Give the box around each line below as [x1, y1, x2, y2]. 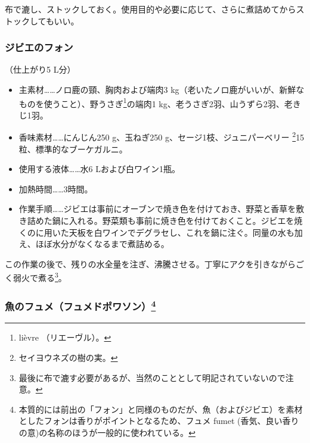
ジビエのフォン [5, 40, 73, 55]
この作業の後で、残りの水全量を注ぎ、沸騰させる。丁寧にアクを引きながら [5, 257, 296, 270]
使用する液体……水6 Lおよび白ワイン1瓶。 [18, 163, 180, 175]
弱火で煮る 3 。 [13, 270, 67, 284]
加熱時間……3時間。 [18, 182, 93, 195]
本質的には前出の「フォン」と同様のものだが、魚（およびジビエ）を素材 [18, 403, 303, 415]
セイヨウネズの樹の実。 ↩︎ [18, 351, 118, 363]
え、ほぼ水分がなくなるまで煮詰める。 [18, 238, 169, 250]
